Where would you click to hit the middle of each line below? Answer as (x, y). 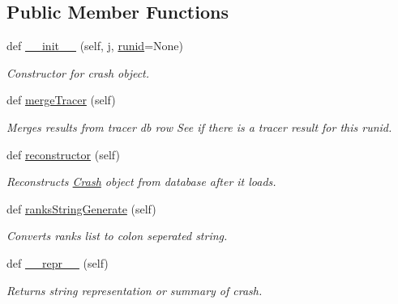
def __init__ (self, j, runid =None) (95, 46)
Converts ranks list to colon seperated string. (117, 236)
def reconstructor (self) (63, 154)
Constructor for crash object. (78, 72)
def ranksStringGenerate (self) (81, 208)
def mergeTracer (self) (61, 100)
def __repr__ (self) (58, 262)
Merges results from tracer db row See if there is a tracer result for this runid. (199, 127)
